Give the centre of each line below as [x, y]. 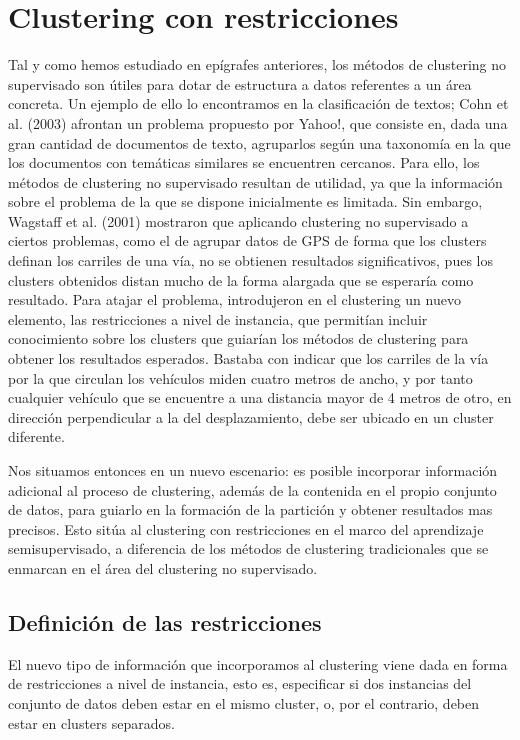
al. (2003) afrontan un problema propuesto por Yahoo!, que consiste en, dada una [258, 122]
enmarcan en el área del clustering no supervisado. [163, 567]
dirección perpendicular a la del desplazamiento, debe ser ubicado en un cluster [251, 416]
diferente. [36, 436]
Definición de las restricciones [165, 621]
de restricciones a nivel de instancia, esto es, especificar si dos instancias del [240, 683]
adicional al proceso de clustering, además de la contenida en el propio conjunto [252, 489]
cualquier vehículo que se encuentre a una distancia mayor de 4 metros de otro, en [260, 397]
